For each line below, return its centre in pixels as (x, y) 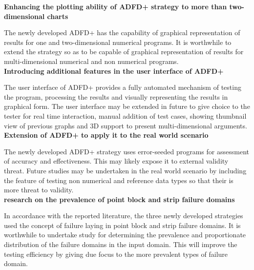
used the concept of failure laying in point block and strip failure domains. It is (122, 225)
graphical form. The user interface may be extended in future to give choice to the (127, 106)
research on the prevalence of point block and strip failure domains (119, 199)
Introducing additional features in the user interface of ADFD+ (114, 71)
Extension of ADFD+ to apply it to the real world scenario (106, 135)
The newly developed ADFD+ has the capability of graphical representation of (122, 32)
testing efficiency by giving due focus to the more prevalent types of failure (116, 254)
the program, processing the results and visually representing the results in (116, 96)
